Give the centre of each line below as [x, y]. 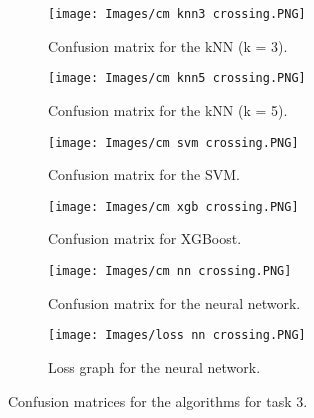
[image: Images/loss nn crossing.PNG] [177, 335]
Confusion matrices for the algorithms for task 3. [158, 400]
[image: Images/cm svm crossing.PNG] [173, 142]
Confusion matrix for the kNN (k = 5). [168, 109]
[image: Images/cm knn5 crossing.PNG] [177, 78]
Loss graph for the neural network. [154, 366]
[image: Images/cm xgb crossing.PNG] [173, 206]
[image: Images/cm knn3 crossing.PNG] [177, 14]
